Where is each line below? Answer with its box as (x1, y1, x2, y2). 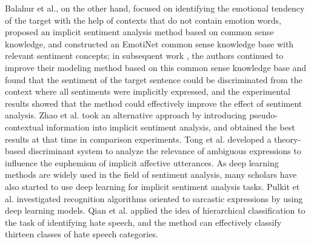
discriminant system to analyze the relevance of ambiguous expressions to (28, 144, 301, 157)
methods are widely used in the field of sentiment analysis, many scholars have (5, 168, 297, 181)
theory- (274, 132, 301, 145)
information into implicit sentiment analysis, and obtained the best (46, 120, 295, 133)
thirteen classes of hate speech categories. (5, 228, 158, 240)
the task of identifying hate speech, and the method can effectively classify (5, 215, 282, 228)
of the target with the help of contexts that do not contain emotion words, (5, 13, 282, 26)
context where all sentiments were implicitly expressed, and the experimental (5, 85, 290, 98)
